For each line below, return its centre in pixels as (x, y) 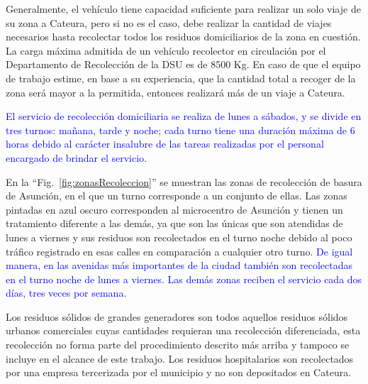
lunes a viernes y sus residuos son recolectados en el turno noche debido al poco (179, 237)
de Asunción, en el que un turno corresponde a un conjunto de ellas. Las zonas (177, 196)
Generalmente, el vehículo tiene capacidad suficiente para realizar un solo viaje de (183, 9)
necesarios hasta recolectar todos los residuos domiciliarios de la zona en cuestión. (183, 37)
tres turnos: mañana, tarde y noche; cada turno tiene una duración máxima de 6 (180, 130)
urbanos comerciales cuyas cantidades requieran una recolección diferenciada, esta (183, 330)
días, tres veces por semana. (66, 293)
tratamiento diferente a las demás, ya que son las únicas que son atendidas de (174, 223)
